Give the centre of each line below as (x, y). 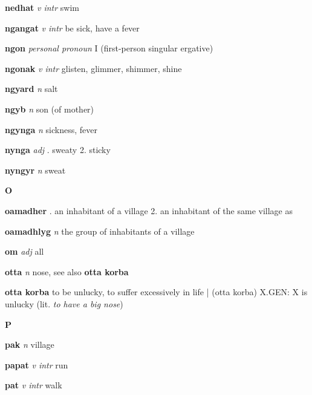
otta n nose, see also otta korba (67, 271)
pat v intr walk (34, 385)
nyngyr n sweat (35, 170)
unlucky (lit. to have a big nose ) (64, 303)
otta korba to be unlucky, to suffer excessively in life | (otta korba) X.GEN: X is (156, 292)
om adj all (24, 251)
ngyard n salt (31, 89)
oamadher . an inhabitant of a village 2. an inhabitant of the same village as (149, 210)
